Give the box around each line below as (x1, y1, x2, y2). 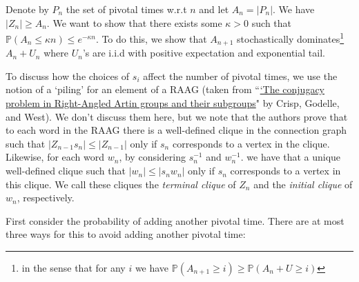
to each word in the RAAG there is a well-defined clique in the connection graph (6, 123, 347, 137)
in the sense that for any (21, 261, 126, 275)
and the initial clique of (253, 177, 353, 191)
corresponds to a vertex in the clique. (172, 136, 330, 150)
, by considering (119, 150, 186, 164)
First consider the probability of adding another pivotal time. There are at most (6, 213, 345, 228)
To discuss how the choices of (6, 68, 130, 83)
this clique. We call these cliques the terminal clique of (6, 177, 236, 191)
